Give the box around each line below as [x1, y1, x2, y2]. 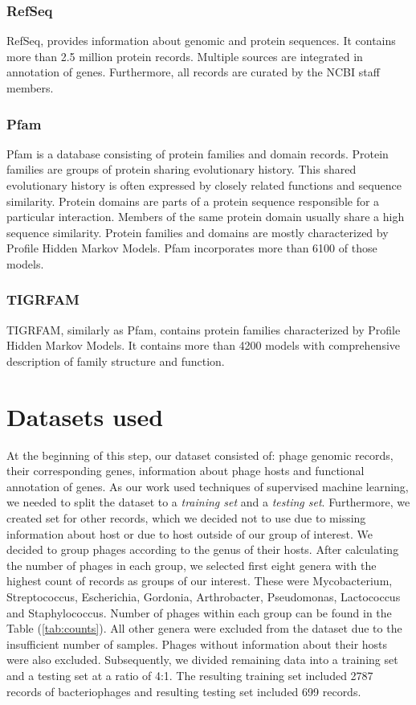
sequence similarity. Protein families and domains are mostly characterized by [6, 223, 389, 240]
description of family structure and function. [6, 352, 225, 369]
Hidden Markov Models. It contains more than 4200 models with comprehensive [6, 337, 401, 354]
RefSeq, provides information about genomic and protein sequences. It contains [6, 32, 396, 49]
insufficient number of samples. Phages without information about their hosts [6, 635, 388, 652]
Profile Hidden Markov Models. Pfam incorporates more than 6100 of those [6, 240, 377, 256]
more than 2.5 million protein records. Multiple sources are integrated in [6, 47, 363, 64]
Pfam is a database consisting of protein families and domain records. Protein [6, 145, 389, 162]
